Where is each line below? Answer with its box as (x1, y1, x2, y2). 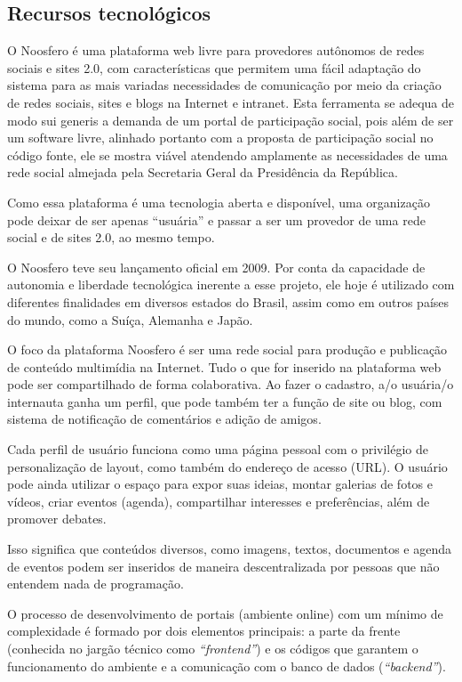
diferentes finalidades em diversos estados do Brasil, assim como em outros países (7, 292, 450, 311)
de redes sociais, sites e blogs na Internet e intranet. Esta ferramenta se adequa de (7, 93, 454, 111)
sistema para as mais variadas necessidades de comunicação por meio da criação (7, 76, 442, 94)
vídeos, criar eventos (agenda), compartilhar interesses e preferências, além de (7, 491, 430, 510)
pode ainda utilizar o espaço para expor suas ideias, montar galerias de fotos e (7, 475, 433, 493)
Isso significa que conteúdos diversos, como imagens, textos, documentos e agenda (7, 540, 451, 558)
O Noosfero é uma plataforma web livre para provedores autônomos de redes (7, 41, 425, 60)
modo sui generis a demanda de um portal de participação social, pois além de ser (7, 110, 454, 129)
